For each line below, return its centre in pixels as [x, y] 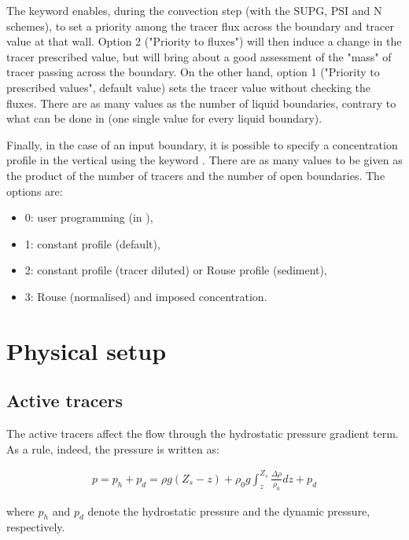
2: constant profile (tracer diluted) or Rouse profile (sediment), [176, 270]
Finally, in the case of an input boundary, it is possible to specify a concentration [202, 144]
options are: [35, 191]
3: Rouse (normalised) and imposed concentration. [146, 296]
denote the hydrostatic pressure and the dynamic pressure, [229, 511]
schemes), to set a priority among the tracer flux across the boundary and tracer [201, 26]
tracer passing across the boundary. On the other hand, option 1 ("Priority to [193, 72]
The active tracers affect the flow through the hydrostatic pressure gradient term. [203, 433]
